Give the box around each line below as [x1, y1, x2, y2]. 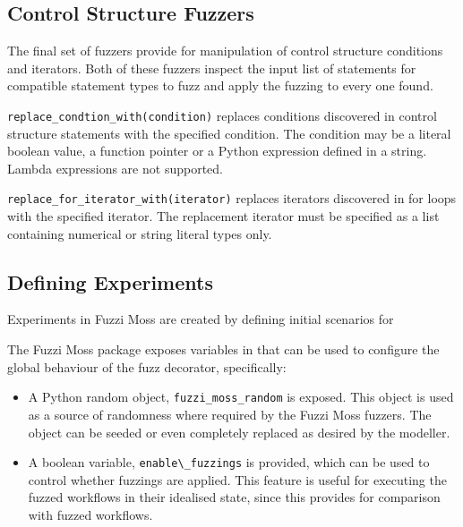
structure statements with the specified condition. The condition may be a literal [7, 123, 451, 142]
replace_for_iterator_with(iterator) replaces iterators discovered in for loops [7, 189, 457, 208]
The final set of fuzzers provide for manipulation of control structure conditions [7, 41, 443, 60]
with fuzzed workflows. [28, 505, 153, 523]
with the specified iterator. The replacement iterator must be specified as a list [7, 207, 440, 225]
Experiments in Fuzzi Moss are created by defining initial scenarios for [7, 310, 394, 328]
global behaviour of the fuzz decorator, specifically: [7, 357, 287, 376]
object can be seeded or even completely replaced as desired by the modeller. [28, 422, 450, 441]
